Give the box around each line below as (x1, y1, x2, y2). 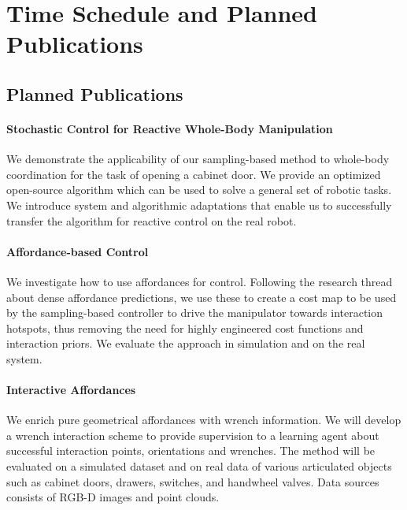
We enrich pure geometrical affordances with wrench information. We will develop (6, 411, 401, 428)
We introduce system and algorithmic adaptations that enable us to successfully (6, 196, 392, 213)
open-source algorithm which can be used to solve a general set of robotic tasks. (6, 181, 392, 198)
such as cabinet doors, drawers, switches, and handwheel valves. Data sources (6, 473, 379, 490)
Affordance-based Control (6, 243, 149, 259)
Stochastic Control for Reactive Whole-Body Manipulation (6, 120, 333, 136)
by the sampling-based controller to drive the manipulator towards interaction (6, 304, 383, 321)
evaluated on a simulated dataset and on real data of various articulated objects (6, 458, 392, 475)
